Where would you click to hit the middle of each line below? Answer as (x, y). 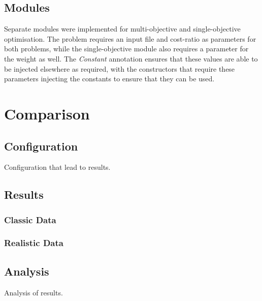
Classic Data (30, 219)
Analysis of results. (34, 292)
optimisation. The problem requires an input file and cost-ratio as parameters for (130, 38)
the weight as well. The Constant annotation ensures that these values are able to (131, 58)
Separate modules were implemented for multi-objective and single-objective (122, 29)
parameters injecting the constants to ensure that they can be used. (109, 79)
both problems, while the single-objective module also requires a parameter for (126, 49)
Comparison (47, 113)
